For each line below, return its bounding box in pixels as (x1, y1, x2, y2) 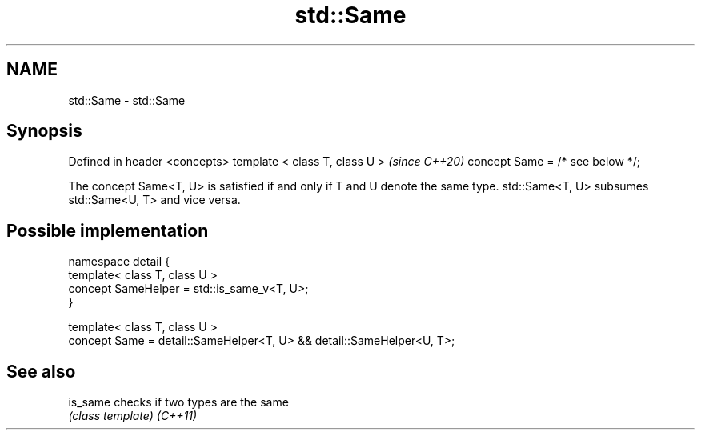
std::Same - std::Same (68, 93, 186, 107)
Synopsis (6, 121, 82, 142)
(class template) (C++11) (68, 409, 198, 423)
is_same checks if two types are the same (68, 395, 289, 410)
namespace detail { (68, 254, 170, 269)
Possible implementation (6, 220, 209, 241)
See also (6, 361, 76, 382)
